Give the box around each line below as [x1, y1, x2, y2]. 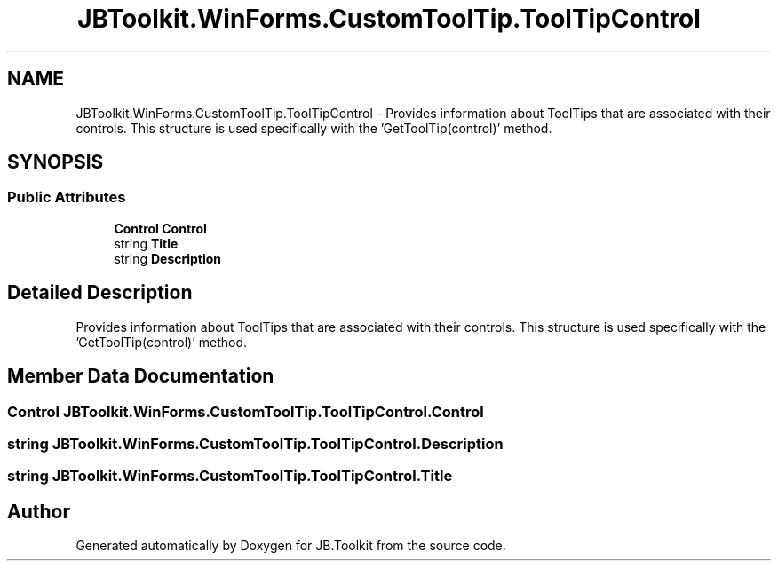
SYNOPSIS [7, 151, 104, 174]
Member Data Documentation [7, 365, 274, 388]
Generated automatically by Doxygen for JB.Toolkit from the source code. [75, 538, 506, 554]
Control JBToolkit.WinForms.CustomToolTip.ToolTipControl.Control [7, 402, 484, 421]
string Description [114, 250, 222, 266]
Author [7, 500, 70, 523]
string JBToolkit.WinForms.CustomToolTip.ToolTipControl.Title [7, 467, 453, 485]
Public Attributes [7, 188, 126, 207]
